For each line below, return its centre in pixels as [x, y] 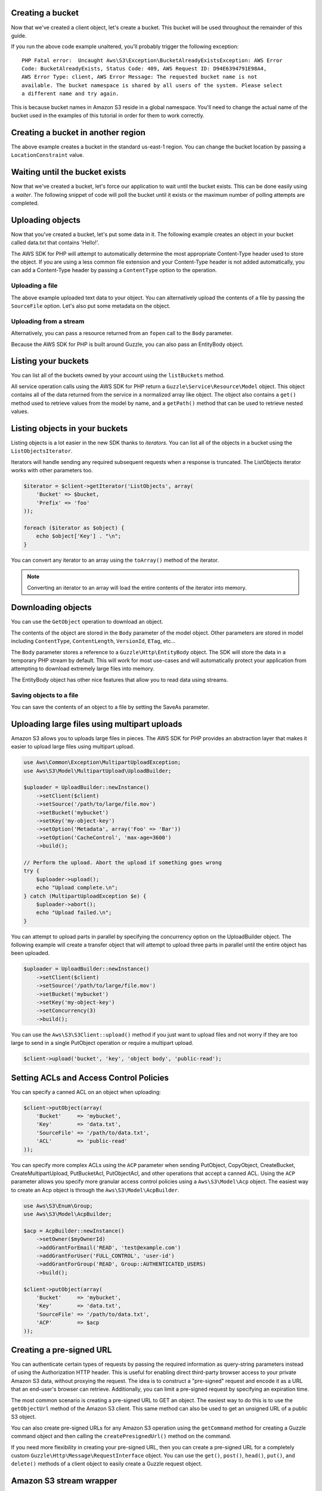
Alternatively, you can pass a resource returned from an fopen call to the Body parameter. [122, 333]
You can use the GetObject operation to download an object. [87, 622]
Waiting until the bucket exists [69, 172]
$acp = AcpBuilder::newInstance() [74, 1231]
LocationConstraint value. [48, 155]
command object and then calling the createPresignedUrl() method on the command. [121, 1436]
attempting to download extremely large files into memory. [83, 669]
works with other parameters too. [52, 471]
